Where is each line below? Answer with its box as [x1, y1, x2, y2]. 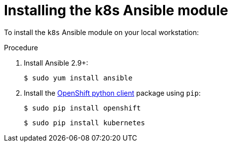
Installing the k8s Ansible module [4, 2, 229, 19]
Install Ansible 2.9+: [24, 58, 88, 67]
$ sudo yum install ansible [24, 73, 133, 82]
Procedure [4, 43, 38, 52]
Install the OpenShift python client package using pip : [24, 88, 201, 97]
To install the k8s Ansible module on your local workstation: [4, 28, 199, 36]
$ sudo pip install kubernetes [24, 118, 145, 127]
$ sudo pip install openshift [24, 104, 141, 112]
